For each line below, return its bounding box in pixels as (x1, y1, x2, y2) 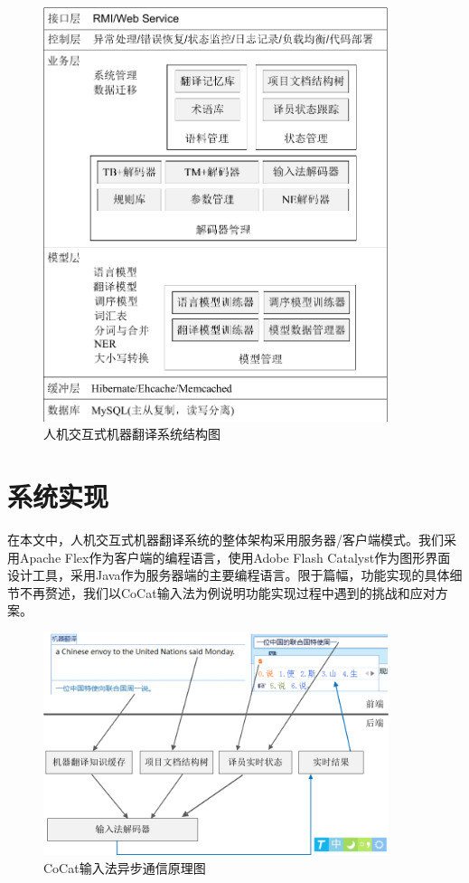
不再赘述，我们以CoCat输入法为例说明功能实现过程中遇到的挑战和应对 (19, 583, 436, 602)
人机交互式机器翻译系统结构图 (43, 424, 220, 443)
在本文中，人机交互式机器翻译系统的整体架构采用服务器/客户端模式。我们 (7, 529, 444, 548)
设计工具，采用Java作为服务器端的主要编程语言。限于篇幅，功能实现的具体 (7, 565, 450, 584)
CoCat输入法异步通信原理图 (43, 858, 206, 877)
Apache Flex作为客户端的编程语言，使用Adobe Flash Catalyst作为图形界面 (19, 547, 451, 566)
